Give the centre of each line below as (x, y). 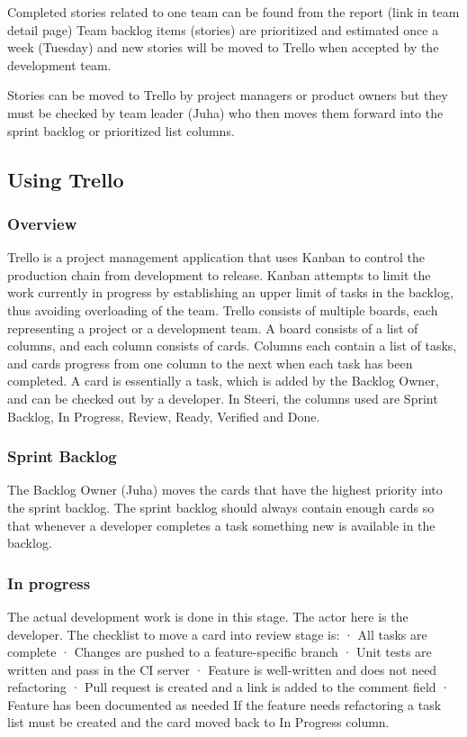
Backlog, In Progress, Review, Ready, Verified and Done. (164, 416)
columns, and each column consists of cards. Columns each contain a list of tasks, (232, 346)
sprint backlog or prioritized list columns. (121, 130)
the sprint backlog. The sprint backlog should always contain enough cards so (221, 507)
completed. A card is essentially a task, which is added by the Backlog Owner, (223, 381)
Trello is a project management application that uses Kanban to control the (216, 257)
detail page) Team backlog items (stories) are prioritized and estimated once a (223, 29)
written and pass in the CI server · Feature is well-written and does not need (222, 669)
